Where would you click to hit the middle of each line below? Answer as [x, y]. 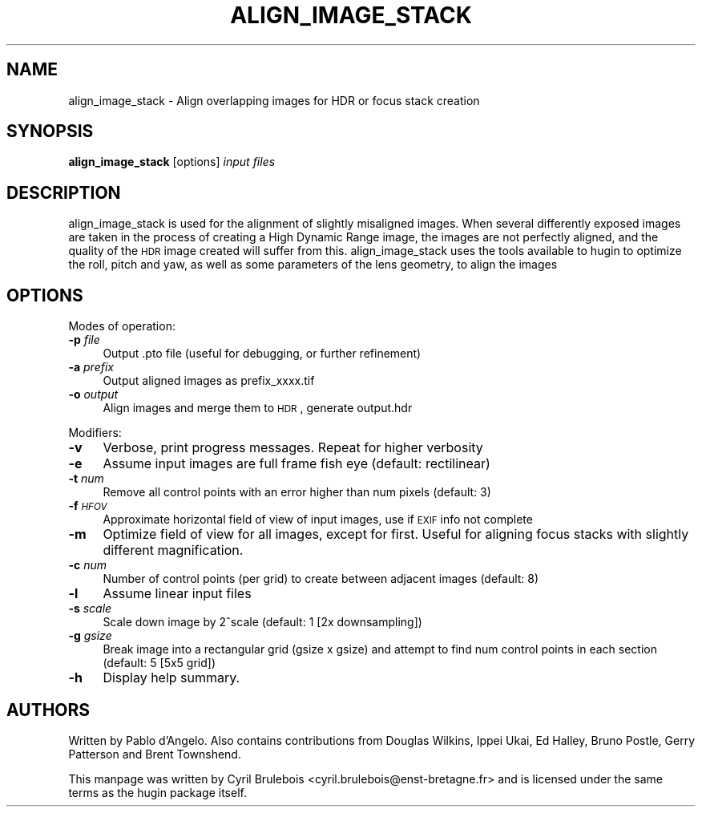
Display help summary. [171, 678]
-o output [93, 394]
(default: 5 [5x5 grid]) [159, 663]
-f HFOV [88, 506]
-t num [86, 479]
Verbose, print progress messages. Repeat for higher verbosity [293, 448]
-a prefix [91, 367]
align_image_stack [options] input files [172, 162]
